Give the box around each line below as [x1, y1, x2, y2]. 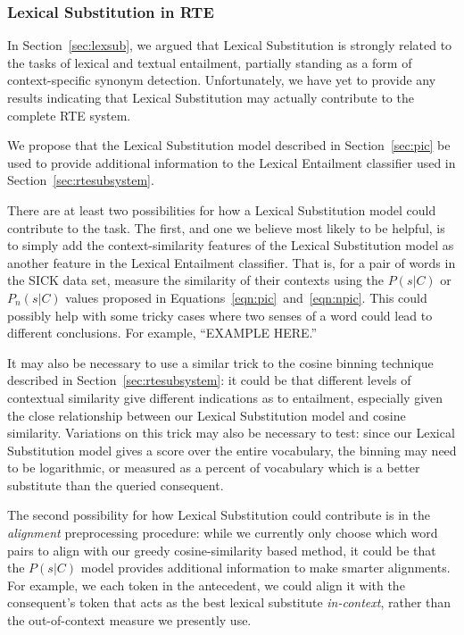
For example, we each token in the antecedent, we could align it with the [7, 575, 405, 594]
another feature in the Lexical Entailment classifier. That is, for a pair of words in [7, 253, 456, 272]
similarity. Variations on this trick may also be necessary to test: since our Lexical [7, 423, 455, 442]
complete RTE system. [7, 105, 131, 124]
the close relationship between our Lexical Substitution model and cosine [7, 405, 406, 424]
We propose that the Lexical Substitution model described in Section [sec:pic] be [7, 136, 451, 155]
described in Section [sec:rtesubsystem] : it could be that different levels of [7, 371, 411, 389]
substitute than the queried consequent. [7, 475, 224, 494]
